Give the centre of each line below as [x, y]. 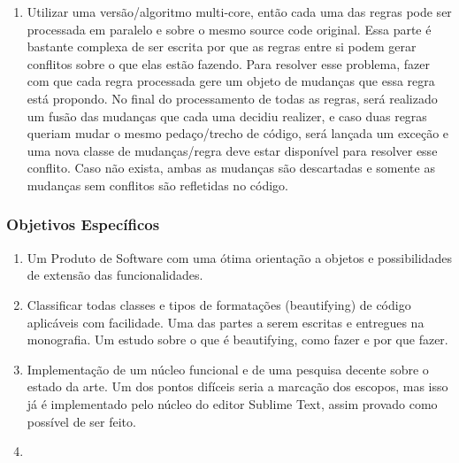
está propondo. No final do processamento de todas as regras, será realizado [232, 98]
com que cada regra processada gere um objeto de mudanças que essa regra [231, 81]
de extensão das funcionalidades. [115, 275]
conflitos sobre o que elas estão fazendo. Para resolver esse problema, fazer [228, 63]
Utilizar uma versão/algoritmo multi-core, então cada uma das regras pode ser [239, 12]
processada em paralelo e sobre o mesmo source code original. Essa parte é [229, 29]
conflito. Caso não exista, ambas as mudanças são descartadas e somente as [231, 168]
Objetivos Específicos [83, 224]
